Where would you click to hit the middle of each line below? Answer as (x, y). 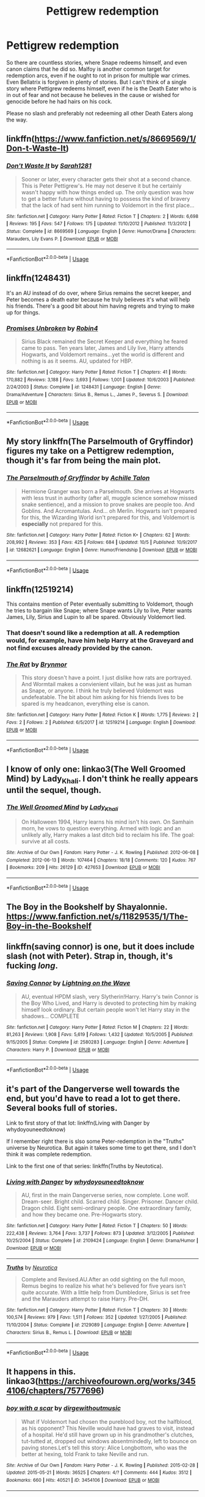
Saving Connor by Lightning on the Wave (68, 983)
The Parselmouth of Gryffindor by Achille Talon (78, 478)
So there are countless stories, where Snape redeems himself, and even (97, 62)
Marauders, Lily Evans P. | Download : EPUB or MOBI (62, 239)
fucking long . (32, 966)
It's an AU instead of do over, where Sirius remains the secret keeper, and (99, 293)
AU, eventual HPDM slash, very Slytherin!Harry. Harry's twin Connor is (110, 996)
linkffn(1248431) (39, 278)
